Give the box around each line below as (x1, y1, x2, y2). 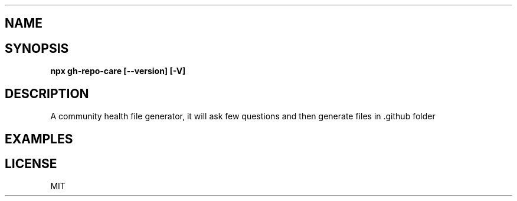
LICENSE (5, 156, 57, 171)
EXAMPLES (5, 131, 73, 146)
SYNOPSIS (5, 41, 69, 56)
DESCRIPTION (5, 86, 89, 101)
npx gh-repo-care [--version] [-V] (50, 66, 186, 76)
